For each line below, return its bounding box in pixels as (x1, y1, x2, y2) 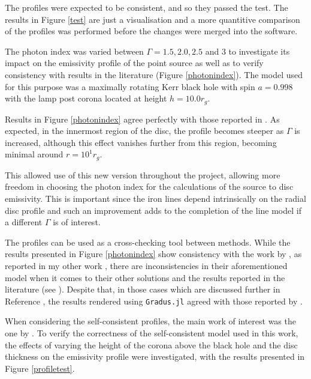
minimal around (5, 148, 64, 160)
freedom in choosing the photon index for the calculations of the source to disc (5, 180, 294, 193)
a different (5, 216, 43, 228)
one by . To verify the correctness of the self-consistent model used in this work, (5, 327, 298, 339)
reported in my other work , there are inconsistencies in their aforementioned (5, 259, 288, 271)
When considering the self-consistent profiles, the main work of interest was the (5, 315, 296, 327)
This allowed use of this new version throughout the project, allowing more (5, 168, 280, 181)
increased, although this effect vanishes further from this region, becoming (5, 136, 277, 148)
